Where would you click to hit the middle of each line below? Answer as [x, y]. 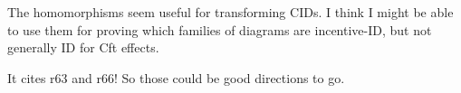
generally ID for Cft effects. [83, 47]
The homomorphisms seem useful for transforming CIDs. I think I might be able [230, 12]
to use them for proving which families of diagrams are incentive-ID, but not [220, 29]
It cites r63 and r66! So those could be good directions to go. [176, 77]
